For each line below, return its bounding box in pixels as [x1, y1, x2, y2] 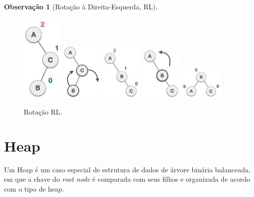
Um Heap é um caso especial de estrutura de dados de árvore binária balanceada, [4, 164, 251, 174]
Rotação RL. [24, 106, 62, 117]
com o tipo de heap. [4, 183, 64, 194]
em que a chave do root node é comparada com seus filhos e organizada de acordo [4, 174, 251, 184]
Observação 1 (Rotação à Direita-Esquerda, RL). [4, 1, 158, 11]
